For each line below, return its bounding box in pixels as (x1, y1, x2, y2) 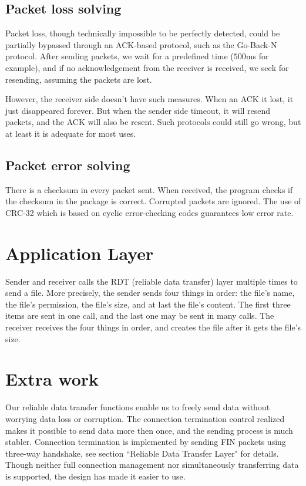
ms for (246, 50, 269, 62)
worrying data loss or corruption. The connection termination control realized (5, 412, 285, 424)
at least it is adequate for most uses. (5, 127, 136, 139)
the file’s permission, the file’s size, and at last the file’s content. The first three (5, 298, 291, 310)
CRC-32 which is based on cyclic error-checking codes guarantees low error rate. (5, 206, 294, 218)
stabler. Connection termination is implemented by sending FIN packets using (5, 436, 286, 448)
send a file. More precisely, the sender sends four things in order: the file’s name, (5, 286, 295, 299)
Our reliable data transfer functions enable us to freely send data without (5, 401, 270, 413)
